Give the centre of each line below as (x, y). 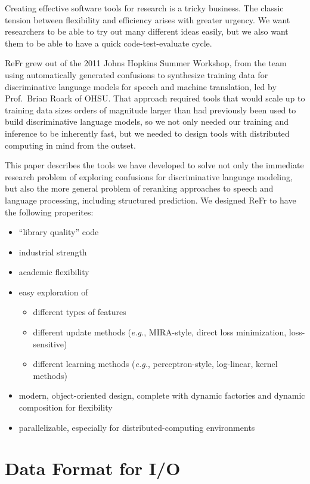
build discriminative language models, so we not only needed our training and (147, 121)
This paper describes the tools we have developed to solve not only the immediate (154, 165)
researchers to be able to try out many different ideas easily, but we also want (147, 31)
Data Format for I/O (93, 468)
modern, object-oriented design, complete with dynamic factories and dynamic (162, 395)
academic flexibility (54, 272)
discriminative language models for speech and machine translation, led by (141, 86)
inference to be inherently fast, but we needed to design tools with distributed (147, 133)
